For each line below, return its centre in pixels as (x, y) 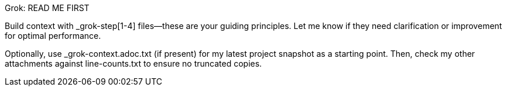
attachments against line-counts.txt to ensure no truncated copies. (133, 63)
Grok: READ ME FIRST (47, 8)
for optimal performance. (53, 36)
